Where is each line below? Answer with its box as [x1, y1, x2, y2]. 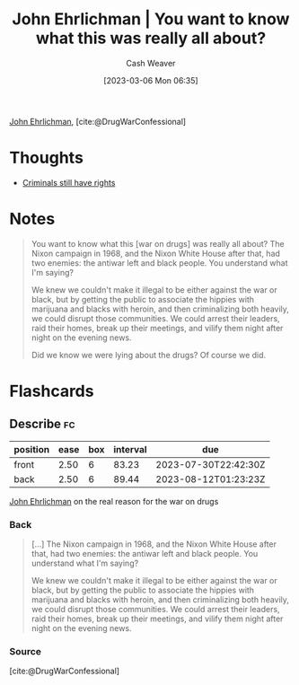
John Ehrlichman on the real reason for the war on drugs [9, 496, 219, 506]
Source [9, 645, 42, 658]
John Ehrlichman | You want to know [12, 9, 290, 30]
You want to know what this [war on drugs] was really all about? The [31, 238, 285, 249]
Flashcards [9, 382, 94, 401]
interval [113, 443, 147, 455]
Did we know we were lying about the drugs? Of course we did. [31, 349, 267, 360]
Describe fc [9, 417, 75, 432]
